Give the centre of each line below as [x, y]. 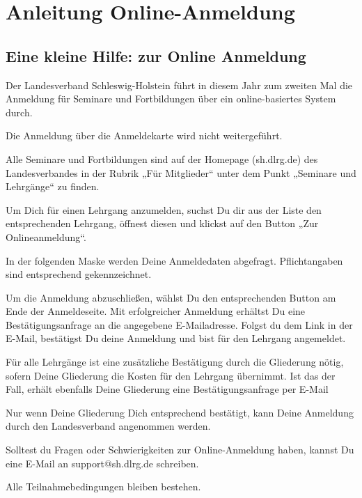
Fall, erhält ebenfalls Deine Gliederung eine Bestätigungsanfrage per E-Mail [167, 389]
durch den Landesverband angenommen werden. [108, 426]
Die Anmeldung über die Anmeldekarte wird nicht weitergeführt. [144, 135]
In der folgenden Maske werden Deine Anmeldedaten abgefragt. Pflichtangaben [174, 260]
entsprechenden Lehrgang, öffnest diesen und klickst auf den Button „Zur [162, 223]
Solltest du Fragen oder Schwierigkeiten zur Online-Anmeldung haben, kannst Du [180, 450]
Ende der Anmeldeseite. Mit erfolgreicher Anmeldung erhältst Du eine [156, 311]
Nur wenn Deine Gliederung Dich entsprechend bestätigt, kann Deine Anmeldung [180, 412]
